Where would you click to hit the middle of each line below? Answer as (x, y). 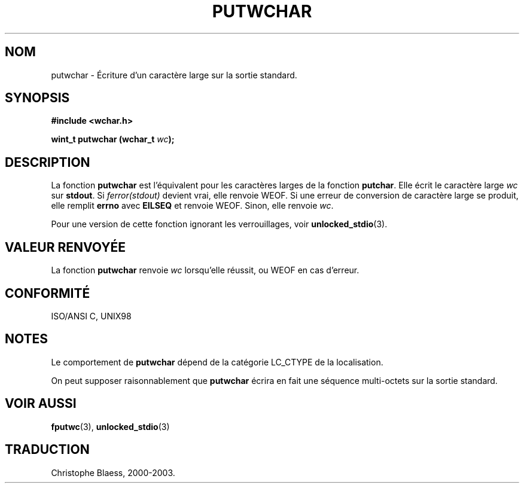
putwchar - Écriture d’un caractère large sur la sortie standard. (174, 75)
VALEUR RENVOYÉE (65, 247)
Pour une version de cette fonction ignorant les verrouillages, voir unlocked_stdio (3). (219, 224)
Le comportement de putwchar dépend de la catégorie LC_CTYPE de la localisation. (217, 362)
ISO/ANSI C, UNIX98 (91, 316)
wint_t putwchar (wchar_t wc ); (113, 139)
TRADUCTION (47, 450)
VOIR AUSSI (41, 404)
